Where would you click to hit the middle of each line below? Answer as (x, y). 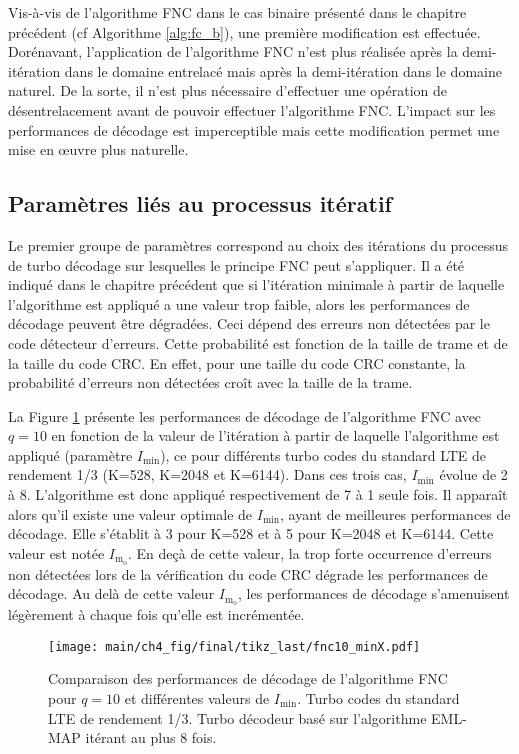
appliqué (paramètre (70, 454)
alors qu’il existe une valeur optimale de (130, 513)
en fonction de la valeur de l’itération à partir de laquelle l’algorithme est (275, 435)
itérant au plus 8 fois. (151, 737)
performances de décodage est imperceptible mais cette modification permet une (254, 129)
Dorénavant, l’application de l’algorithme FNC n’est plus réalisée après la (233, 51)
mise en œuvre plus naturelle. (98, 149)
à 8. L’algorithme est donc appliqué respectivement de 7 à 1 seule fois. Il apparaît (258, 494)
